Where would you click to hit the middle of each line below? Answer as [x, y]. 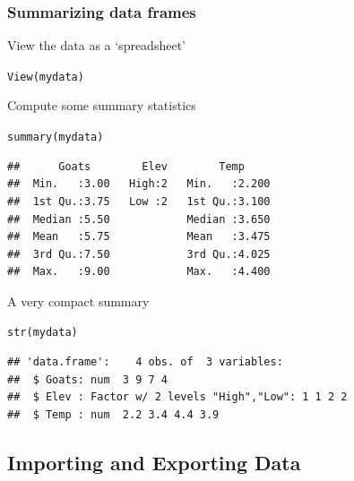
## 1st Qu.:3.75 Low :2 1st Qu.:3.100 [139, 201]
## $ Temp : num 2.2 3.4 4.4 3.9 [113, 414]
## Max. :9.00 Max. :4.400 [139, 272]
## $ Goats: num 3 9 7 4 [87, 379]
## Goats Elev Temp [126, 166]
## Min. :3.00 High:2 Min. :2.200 [139, 184]
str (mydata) [43, 333]
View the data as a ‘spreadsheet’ [96, 45]
